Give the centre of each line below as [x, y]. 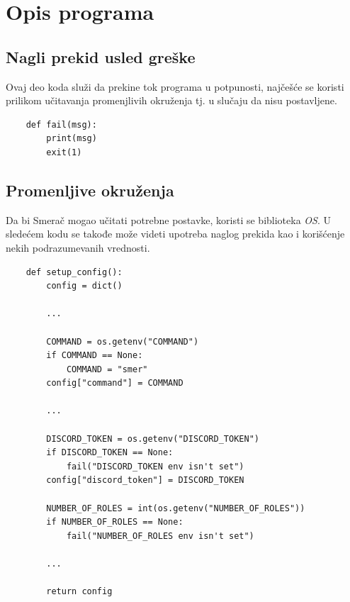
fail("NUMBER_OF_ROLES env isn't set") [160, 536]
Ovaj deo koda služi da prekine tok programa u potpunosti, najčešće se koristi [175, 86]
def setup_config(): [74, 272]
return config [79, 592]
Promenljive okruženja [90, 190]
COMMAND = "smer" [107, 369]
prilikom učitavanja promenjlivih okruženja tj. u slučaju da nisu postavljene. [171, 100]
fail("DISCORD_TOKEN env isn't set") [155, 466]
